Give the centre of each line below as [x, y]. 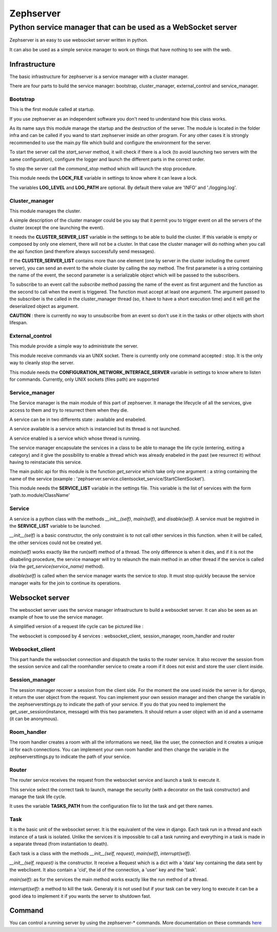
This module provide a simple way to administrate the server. [74, 346]
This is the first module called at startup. [52, 109]
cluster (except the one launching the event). [57, 227]
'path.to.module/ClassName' [40, 495]
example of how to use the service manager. [56, 617]
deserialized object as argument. [44, 306]
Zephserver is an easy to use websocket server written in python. [79, 40]
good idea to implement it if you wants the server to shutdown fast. [80, 896]
